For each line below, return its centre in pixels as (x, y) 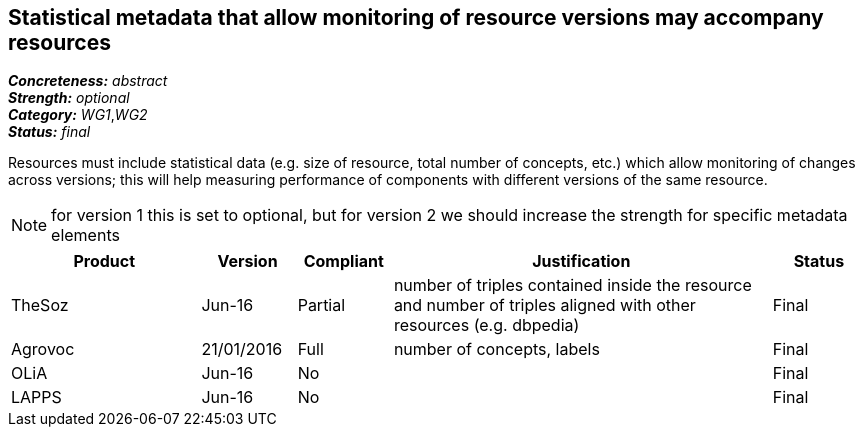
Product (104, 261)
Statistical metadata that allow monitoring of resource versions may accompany (416, 17)
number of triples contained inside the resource (572, 285)
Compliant (343, 261)
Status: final (49, 132)
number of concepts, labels (496, 349)
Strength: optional (69, 98)
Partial (321, 305)
